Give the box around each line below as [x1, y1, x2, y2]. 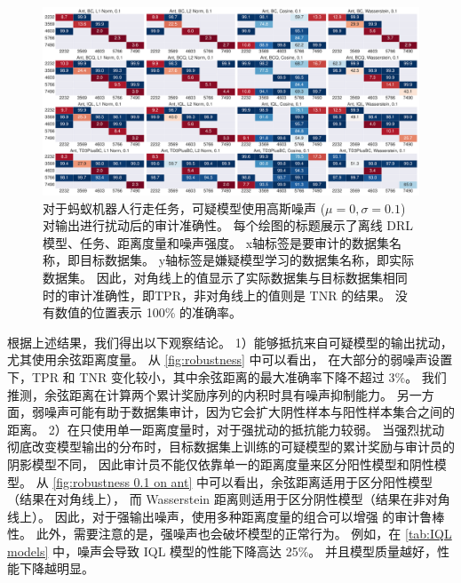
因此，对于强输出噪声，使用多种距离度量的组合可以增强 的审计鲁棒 [54, 507, 445, 525]
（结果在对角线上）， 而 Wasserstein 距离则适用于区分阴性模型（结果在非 [7, 490, 425, 508]
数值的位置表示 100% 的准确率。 [54, 303, 242, 322]
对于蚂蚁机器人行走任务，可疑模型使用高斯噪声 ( [43, 198, 326, 217]
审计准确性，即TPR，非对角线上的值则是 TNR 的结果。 [67, 285, 392, 304]
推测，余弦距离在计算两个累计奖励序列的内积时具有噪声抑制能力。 [7, 385, 393, 403]
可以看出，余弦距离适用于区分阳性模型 [209, 472, 433, 491]
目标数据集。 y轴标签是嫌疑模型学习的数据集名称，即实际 [79, 251, 415, 269]
